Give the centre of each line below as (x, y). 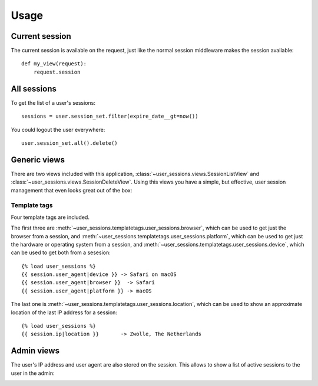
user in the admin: (33, 373)
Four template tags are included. (50, 217)
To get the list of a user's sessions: (53, 102)
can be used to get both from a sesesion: (61, 252)
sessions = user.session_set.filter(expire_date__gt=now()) (110, 117)
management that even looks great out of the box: (72, 190)
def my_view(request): (54, 64)
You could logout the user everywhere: (58, 129)
